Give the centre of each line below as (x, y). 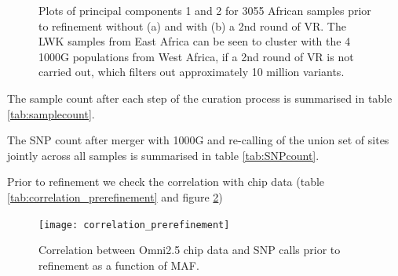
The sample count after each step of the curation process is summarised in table (200, 98)
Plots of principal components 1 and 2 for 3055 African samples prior (205, 10)
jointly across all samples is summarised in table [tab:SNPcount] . (163, 155)
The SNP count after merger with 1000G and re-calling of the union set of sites (198, 140)
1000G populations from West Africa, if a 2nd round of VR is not (196, 56)
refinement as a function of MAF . (119, 265)
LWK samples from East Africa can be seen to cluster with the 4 (195, 41)
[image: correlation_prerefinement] (134, 225)
